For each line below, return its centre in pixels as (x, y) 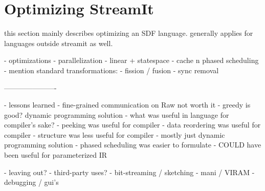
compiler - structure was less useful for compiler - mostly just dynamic (115, 134)
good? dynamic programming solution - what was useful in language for (117, 114)
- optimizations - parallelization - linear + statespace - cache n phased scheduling (131, 60)
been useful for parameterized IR (56, 155)
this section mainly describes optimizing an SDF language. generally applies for (129, 33)
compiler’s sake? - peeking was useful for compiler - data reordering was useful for (132, 125)
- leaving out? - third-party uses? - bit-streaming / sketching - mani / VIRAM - (129, 172)
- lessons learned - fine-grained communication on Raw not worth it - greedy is (127, 105)
